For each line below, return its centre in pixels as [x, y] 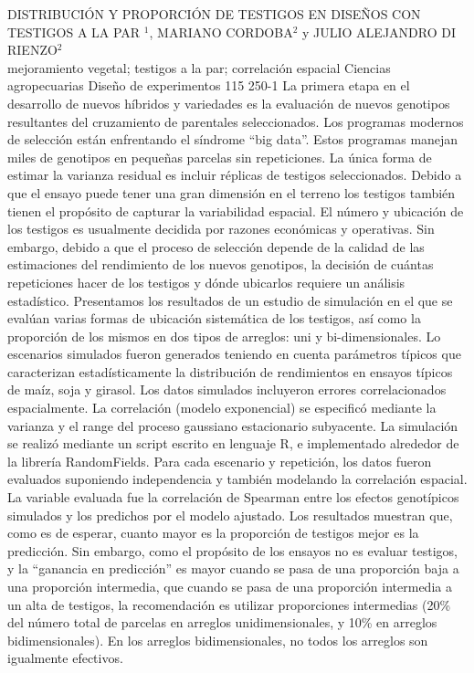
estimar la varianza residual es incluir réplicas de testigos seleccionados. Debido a [235, 175]
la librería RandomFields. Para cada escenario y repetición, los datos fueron [220, 461]
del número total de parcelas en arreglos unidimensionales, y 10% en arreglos [222, 622]
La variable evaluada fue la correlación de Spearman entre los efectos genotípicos [233, 497]
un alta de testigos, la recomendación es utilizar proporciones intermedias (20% [229, 604]
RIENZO [32, 50]
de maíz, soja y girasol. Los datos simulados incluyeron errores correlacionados [227, 389]
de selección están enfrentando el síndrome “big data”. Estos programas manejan [233, 139]
